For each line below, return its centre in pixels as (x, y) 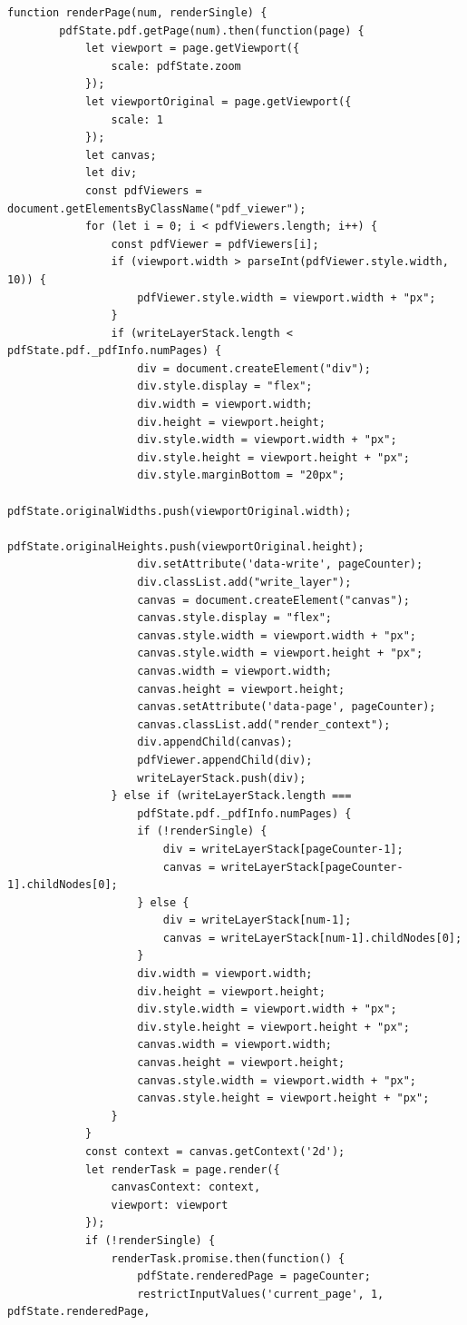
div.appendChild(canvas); (215, 742)
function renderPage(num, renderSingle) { (137, 13)
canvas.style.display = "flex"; (234, 618)
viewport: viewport (170, 1205)
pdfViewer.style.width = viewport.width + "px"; (287, 297)
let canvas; (121, 155)
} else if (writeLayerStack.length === (231, 796)
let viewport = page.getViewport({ (192, 49)
